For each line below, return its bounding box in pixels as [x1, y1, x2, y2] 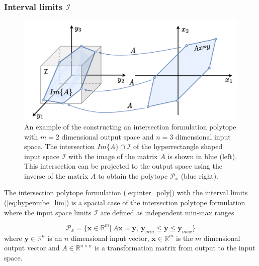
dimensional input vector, [70, 232, 149, 243]
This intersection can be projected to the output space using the [24, 161, 222, 171]
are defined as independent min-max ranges [100, 207, 234, 217]
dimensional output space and [61, 131, 154, 142]
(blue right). [181, 170, 218, 181]
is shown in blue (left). [167, 151, 237, 161]
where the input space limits [4, 207, 92, 217]
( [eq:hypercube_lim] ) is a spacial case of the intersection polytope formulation [4, 197, 245, 208]
